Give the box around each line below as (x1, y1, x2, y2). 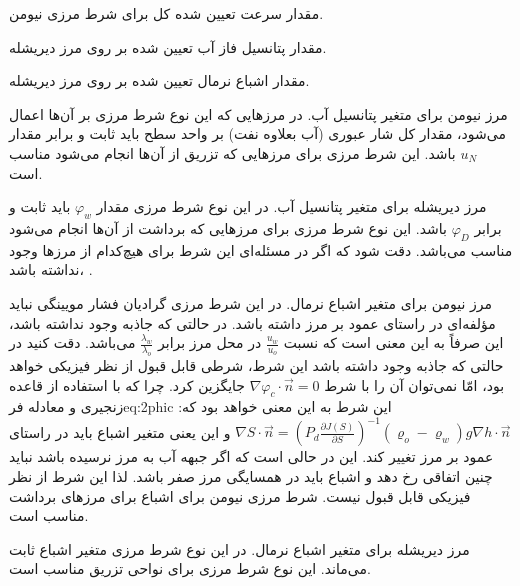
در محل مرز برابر (158, 332, 262, 353)
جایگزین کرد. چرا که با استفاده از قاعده (9, 374, 245, 395)
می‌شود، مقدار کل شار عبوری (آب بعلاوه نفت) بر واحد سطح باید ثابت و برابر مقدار (9, 123, 506, 144)
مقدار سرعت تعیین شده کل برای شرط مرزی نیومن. (9, 3, 324, 23)
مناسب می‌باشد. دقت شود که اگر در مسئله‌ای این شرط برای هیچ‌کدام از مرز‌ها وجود (9, 239, 513, 260)
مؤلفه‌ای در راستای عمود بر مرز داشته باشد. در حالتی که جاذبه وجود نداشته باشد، (9, 312, 496, 333)
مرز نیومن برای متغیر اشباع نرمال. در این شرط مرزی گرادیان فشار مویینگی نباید (9, 292, 492, 313)
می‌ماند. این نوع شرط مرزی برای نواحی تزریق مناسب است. (9, 558, 371, 579)
